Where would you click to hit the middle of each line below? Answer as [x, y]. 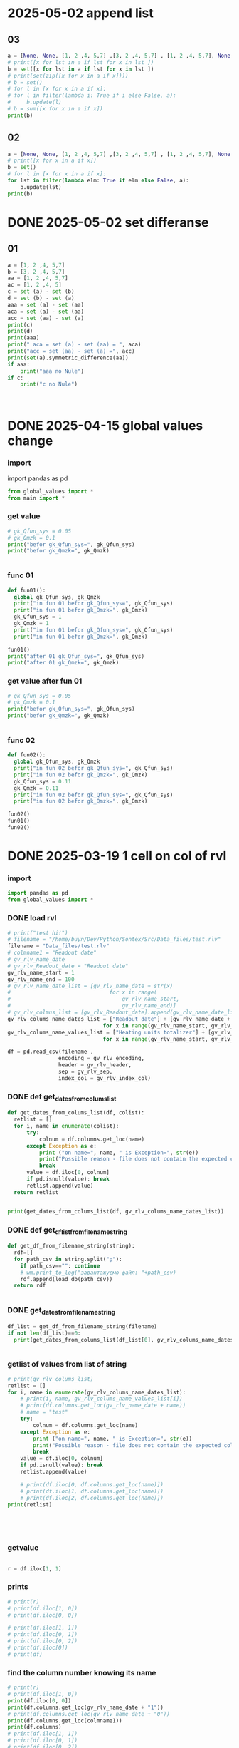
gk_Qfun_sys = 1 [38, 617]
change [30, 441]
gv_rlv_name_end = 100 [41, 979]
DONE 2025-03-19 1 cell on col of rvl [117, 856]
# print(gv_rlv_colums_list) [51, 1379]
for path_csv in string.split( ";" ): [68, 1259]
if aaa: [19, 364]
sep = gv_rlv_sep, [85, 1072]
